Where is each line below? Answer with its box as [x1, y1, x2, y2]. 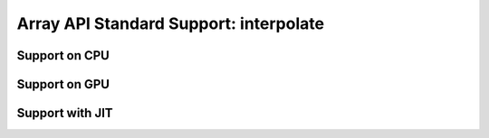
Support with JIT [16, 106, 113, 121]
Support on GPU [16, 77, 110, 92]
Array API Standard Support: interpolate [16, 14, 325, 33]
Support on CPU [16, 48, 110, 63]
